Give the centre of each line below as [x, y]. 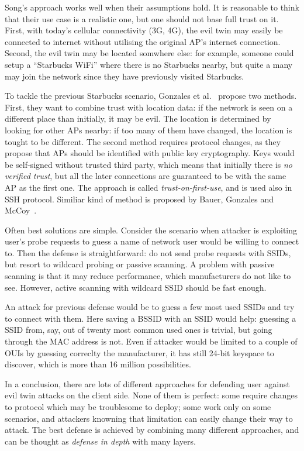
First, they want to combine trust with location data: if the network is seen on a [149, 107]
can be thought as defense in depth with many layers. [100, 441]
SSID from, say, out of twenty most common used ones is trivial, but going [139, 330]
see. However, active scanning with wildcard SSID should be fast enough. [136, 287]
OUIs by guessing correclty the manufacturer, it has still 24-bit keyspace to [139, 352]
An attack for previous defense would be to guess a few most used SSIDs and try [150, 307]
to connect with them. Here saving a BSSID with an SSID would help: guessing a [151, 318]
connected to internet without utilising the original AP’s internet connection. [143, 41]
